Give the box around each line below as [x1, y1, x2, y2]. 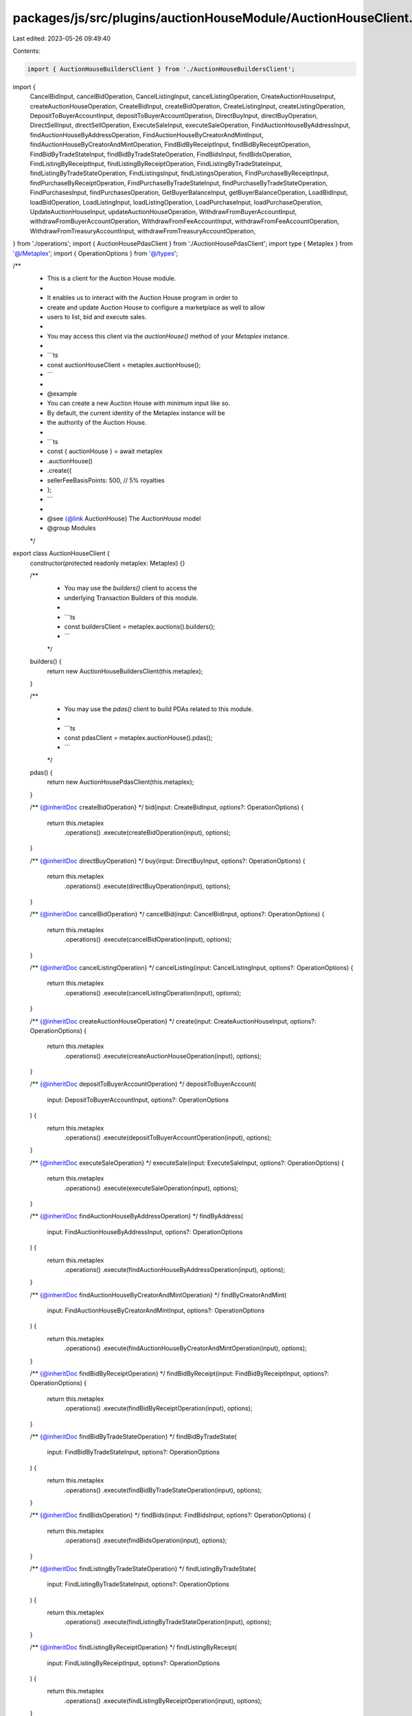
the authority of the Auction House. [47, 419, 147, 427]
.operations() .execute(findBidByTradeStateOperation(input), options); [64, 1486, 262, 1494]
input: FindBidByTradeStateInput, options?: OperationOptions [47, 1448, 220, 1457]
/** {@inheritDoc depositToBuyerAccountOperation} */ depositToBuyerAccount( [30, 1080, 257, 1088]
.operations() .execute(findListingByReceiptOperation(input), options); [64, 1696, 262, 1705]
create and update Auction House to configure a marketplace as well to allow [47, 303, 266, 312]
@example [47, 390, 78, 398]
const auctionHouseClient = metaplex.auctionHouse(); [47, 360, 201, 369]
